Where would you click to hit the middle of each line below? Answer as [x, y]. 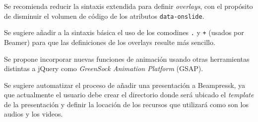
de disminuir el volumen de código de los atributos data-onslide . [104, 16]
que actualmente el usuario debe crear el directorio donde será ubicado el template [129, 95]
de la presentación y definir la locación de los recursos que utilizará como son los [126, 104]
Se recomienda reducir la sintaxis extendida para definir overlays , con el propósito [129, 6]
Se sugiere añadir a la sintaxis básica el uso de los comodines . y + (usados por [124, 32]
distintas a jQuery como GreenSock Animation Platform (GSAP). [104, 68]
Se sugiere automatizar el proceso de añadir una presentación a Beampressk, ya [125, 85]
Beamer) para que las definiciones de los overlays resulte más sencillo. [110, 42]
